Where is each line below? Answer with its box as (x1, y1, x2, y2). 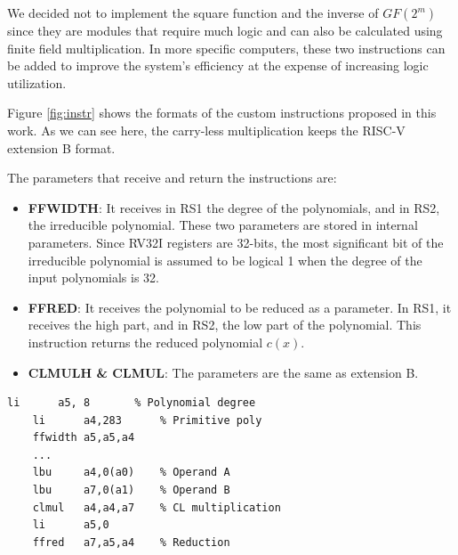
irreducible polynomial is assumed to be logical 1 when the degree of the (28, 250, 422, 269)
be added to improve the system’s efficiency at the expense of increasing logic (7, 56, 429, 75)
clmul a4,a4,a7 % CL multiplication (32, 501, 281, 514)
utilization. (7, 73, 67, 92)
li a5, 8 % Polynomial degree (7, 396, 256, 410)
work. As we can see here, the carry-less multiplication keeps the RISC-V (7, 120, 406, 139)
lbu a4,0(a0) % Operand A (32, 466, 230, 479)
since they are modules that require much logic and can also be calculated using (7, 21, 443, 39)
